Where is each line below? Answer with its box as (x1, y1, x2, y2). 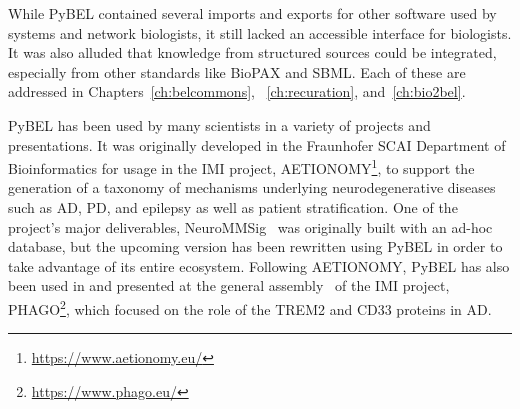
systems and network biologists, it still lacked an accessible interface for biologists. (8, 22, 512, 43)
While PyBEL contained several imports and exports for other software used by (8, 3, 497, 23)
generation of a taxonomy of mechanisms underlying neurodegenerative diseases (8, 177, 496, 198)
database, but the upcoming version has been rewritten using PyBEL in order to (8, 236, 503, 257)
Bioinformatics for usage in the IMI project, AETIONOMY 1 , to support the (8, 155, 475, 178)
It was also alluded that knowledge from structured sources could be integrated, (8, 42, 497, 63)
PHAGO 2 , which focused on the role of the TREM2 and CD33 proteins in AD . (8, 295, 492, 319)
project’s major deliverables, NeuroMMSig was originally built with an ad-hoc (8, 216, 493, 237)
